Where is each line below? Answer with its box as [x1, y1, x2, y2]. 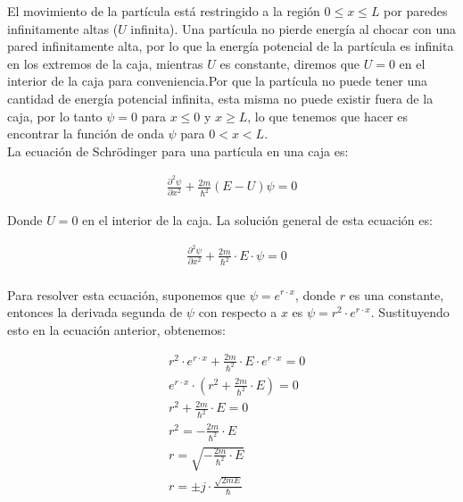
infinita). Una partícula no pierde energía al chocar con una [130, 19, 456, 38]
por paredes [384, 2, 448, 20]
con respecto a [198, 303, 277, 322]
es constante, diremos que [219, 54, 360, 72]
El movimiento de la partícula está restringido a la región [7, 2, 320, 20]
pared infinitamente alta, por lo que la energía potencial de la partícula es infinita [7, 37, 454, 55]
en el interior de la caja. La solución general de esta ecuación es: [82, 211, 433, 230]
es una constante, [349, 285, 444, 304]
